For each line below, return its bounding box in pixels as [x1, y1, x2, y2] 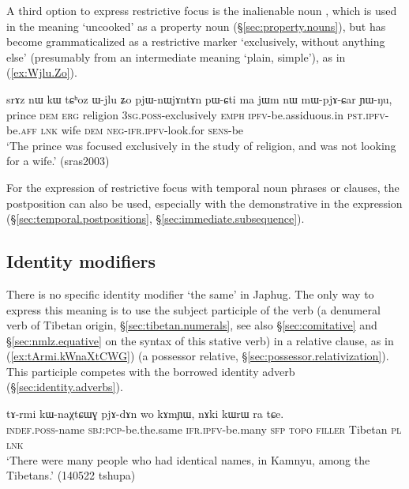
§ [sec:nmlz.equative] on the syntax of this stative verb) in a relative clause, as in [6, 332, 394, 348]
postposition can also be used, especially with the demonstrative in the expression [6, 194, 403, 211]
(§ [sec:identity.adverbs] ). [6, 378, 123, 395]
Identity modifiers [6, 249, 156, 273]
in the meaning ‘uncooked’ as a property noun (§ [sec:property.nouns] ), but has [6, 17, 386, 34]
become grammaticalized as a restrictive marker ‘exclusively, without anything [6, 33, 385, 50]
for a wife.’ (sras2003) [6, 152, 110, 169]
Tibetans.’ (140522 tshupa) [6, 467, 136, 483]
